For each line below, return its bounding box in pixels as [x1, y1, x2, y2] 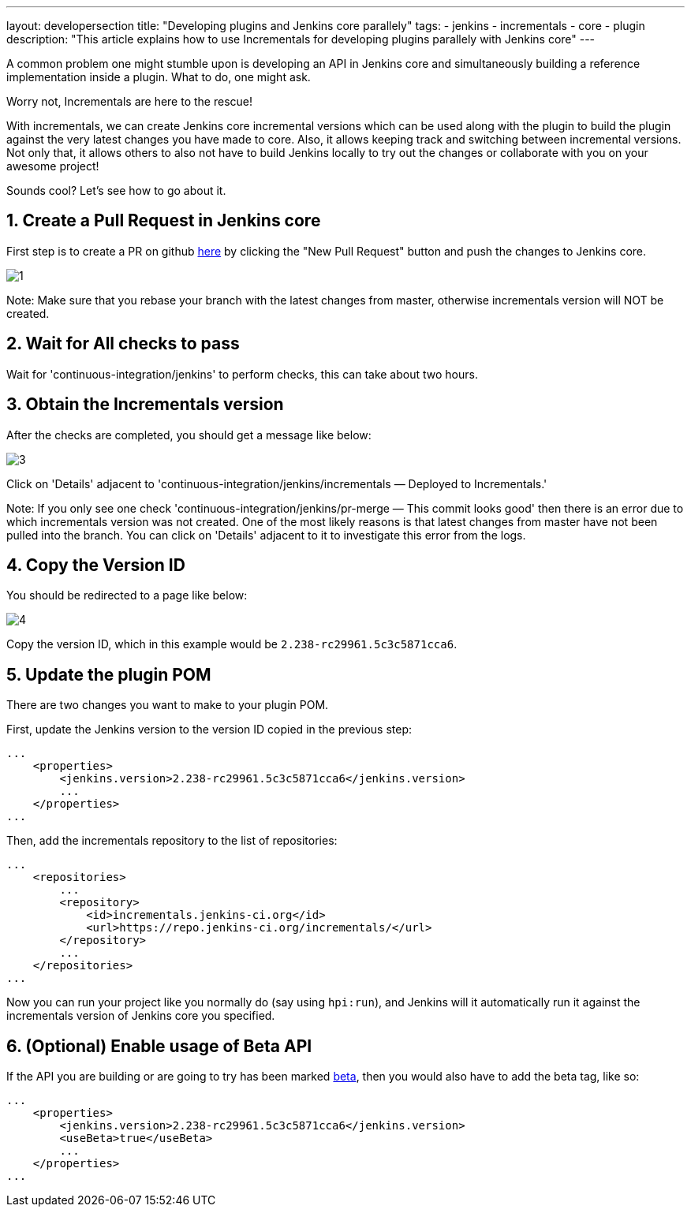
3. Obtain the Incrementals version [6, 394, 284, 415]
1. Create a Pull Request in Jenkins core [6, 211, 321, 231]
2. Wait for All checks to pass [6, 334, 240, 354]
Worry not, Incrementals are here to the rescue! [6, 95, 252, 108]
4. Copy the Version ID [6, 554, 185, 575]
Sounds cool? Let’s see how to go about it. [6, 184, 226, 197]
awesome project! [6, 159, 99, 173]
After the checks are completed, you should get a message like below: [6, 427, 372, 442]
